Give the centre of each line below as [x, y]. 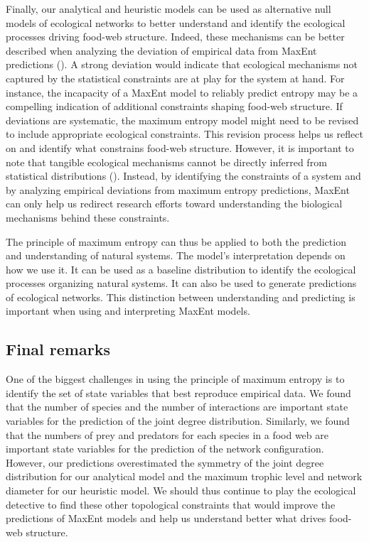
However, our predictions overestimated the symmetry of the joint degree [165, 462]
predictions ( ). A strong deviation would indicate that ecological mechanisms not [182, 64]
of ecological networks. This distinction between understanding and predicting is [181, 297]
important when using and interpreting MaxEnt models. [128, 311]
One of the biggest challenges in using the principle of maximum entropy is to [175, 379]
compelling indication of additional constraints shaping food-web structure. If [174, 106]
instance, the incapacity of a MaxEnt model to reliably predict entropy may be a [182, 92]
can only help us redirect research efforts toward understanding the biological [174, 204]
